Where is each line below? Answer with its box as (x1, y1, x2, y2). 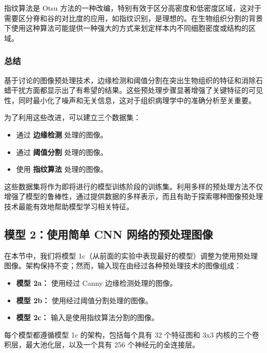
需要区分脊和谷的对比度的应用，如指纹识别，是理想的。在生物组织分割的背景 (4, 12, 263, 23)
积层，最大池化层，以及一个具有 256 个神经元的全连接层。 (4, 339, 200, 350)
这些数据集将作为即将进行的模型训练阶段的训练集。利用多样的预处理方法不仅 (4, 181, 263, 191)
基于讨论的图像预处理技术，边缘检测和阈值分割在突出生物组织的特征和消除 (4, 74, 256, 85)
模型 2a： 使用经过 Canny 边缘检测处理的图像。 (16, 277, 177, 288)
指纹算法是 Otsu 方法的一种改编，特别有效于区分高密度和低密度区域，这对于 (4, 3, 261, 13)
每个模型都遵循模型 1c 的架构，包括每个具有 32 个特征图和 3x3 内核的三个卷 (4, 329, 259, 340)
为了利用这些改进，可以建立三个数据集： (4, 112, 141, 123)
